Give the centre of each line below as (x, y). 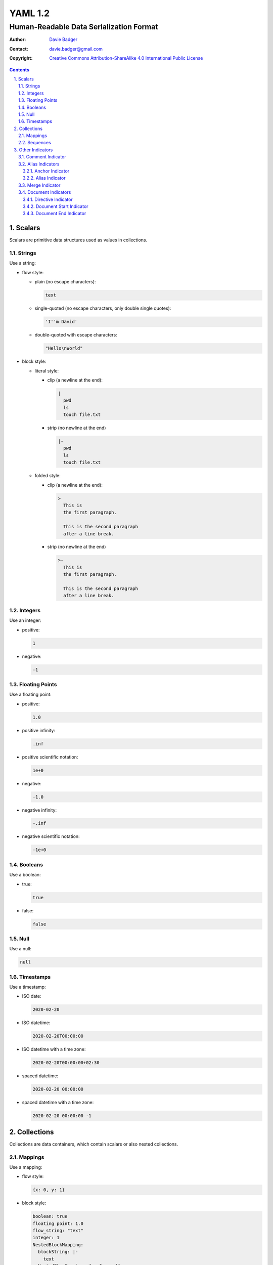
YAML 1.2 (30, 13)
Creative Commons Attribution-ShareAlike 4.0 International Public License (126, 58)
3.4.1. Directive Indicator (48, 199)
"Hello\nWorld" (64, 348)
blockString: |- (58, 1252)
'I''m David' (61, 322)
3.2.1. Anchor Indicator (46, 171)
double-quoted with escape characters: (76, 335)
